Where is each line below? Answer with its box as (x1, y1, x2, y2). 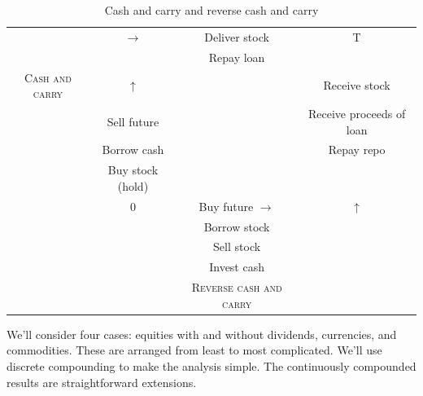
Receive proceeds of (307, 104, 406, 121)
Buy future (198, 197, 254, 214)
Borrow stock (203, 218, 270, 235)
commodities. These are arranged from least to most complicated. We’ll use (7, 341, 382, 359)
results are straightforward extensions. (7, 373, 197, 390)
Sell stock (213, 238, 261, 255)
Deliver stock (204, 28, 269, 45)
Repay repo (328, 141, 386, 158)
